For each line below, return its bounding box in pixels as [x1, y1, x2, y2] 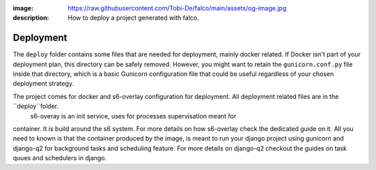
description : [13, 14, 49, 22]
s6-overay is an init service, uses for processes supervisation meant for [30, 111, 237, 120]
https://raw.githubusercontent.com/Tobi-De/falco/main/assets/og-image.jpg [68, 4, 287, 12]
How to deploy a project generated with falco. [68, 14, 199, 22]
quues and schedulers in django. [13, 154, 107, 162]
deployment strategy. [13, 79, 75, 88]
